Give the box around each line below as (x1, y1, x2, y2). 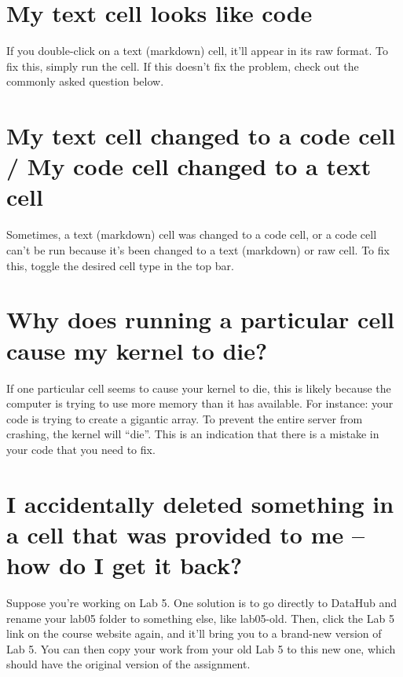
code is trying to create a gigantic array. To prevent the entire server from (6, 410, 363, 426)
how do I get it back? (6, 549, 243, 581)
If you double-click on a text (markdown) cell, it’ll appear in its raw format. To (6, 42, 388, 59)
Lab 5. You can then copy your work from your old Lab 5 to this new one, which (6, 640, 396, 657)
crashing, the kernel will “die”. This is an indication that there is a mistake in (6, 426, 379, 442)
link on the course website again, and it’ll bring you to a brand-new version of (6, 625, 382, 642)
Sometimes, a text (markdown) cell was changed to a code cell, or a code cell (6, 226, 377, 243)
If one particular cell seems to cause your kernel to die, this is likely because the (6, 379, 391, 396)
